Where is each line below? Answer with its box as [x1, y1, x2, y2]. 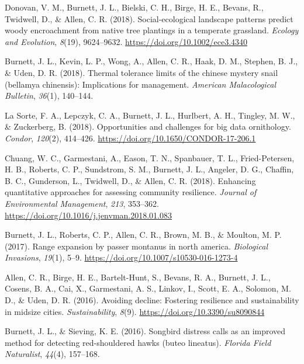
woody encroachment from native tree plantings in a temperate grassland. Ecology [5, 24, 299, 36]
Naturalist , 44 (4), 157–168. [5, 348, 100, 360]
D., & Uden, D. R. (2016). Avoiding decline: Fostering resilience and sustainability [5, 294, 299, 306]
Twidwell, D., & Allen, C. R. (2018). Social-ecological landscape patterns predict [5, 12, 293, 25]
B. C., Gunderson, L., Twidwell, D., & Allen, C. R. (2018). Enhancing [5, 174, 256, 186]
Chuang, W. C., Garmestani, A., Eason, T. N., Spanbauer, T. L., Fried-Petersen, [5, 151, 295, 164]
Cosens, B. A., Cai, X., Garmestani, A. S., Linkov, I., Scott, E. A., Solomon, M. [5, 282, 291, 294]
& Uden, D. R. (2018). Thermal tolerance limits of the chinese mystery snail [5, 66, 278, 78]
